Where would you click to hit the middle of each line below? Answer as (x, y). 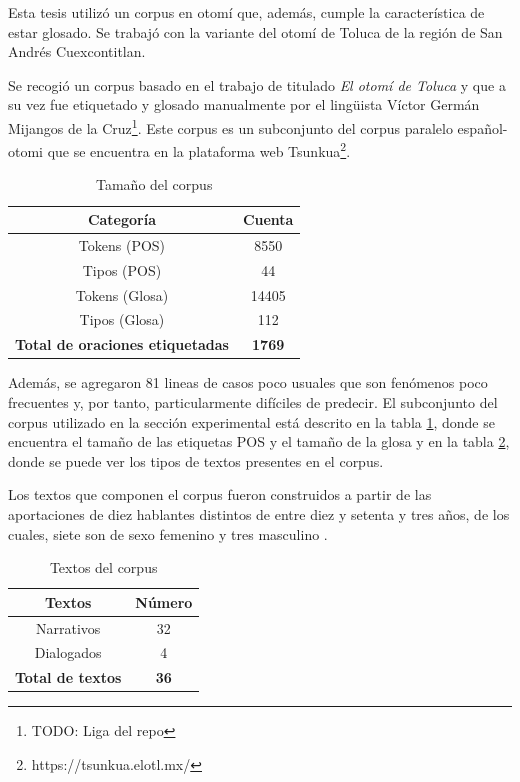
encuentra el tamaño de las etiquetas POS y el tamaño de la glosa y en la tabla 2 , (259, 441)
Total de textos (68, 677)
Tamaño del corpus (154, 184)
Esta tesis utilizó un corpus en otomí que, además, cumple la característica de (246, 12)
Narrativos (68, 627)
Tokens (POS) (122, 244)
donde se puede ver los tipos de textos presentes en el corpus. (196, 460)
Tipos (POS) (122, 269)
